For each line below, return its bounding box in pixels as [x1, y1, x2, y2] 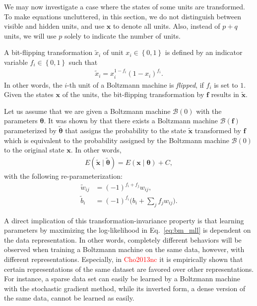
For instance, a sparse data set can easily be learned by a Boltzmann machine [4, 273, 241, 284]
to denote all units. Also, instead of [113, 21, 220, 31]
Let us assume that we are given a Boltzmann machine [4, 105, 171, 116]
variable [4, 56, 28, 67]
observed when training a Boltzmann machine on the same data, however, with [4, 244, 245, 255]
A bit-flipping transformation [4, 47, 93, 57]
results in [211, 89, 239, 100]
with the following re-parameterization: [4, 170, 123, 181]
